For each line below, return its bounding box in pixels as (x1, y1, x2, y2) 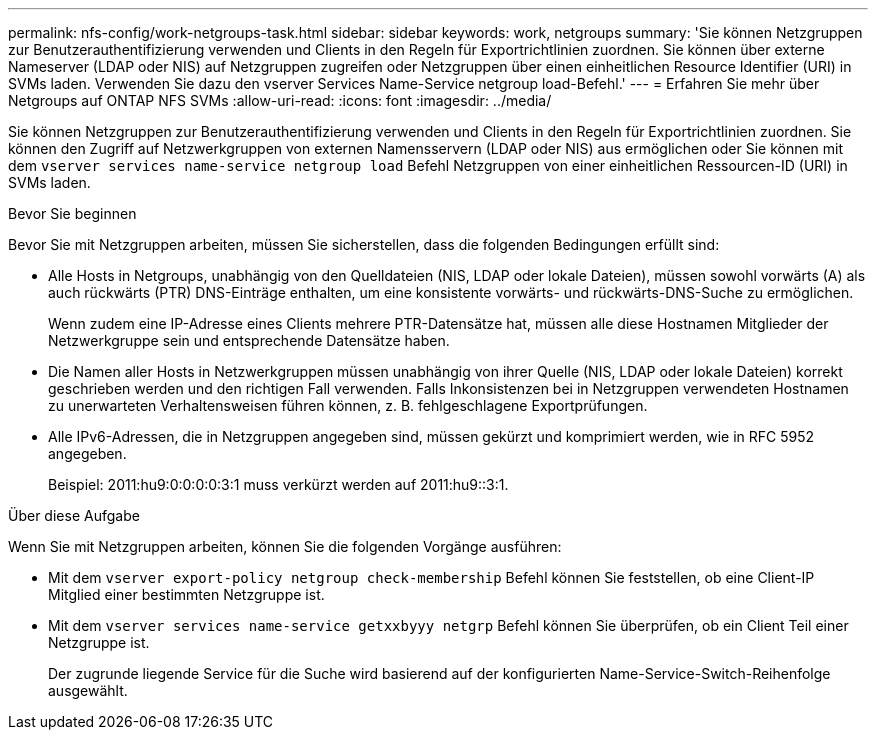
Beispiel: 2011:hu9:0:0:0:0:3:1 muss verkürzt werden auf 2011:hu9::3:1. (48, 476, 509, 493)
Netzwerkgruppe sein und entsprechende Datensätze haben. (48, 332, 450, 349)
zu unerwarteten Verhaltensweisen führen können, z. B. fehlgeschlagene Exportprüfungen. (48, 397, 648, 414)
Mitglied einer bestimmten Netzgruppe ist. (48, 586, 325, 603)
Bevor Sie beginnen (8, 205, 137, 222)
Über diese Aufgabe (8, 507, 140, 524)
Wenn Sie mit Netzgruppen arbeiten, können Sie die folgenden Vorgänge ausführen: (8, 538, 562, 555)
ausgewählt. (48, 682, 128, 699)
